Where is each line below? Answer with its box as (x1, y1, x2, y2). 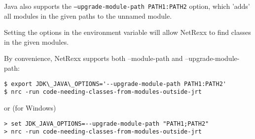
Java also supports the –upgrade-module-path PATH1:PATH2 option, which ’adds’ (4, 1, 250, 11)
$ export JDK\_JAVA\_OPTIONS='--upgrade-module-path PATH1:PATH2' (4, 80, 227, 87)
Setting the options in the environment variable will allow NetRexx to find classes (4, 27, 251, 37)
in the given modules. (4, 36, 69, 47)
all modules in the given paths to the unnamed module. (4, 10, 172, 21)
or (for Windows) (4, 102, 56, 112)
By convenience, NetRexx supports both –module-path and (4, 53, 183, 63)
